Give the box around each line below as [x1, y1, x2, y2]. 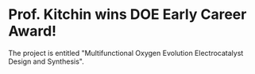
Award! [8, 22, 57, 40]
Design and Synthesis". [8, 57, 85, 66]
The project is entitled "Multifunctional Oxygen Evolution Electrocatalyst [8, 48, 244, 57]
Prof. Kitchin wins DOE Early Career [8, 6, 247, 24]
